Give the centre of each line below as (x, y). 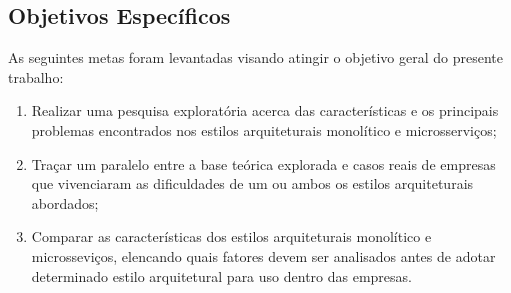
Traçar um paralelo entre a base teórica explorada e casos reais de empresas (263, 163)
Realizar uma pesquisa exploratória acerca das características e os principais (265, 110)
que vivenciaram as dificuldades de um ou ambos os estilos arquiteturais (252, 183)
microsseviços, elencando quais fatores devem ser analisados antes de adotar (263, 255)
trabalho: (36, 76)
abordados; (65, 202)
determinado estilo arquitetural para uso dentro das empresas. (221, 275)
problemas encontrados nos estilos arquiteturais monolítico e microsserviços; (264, 129)
